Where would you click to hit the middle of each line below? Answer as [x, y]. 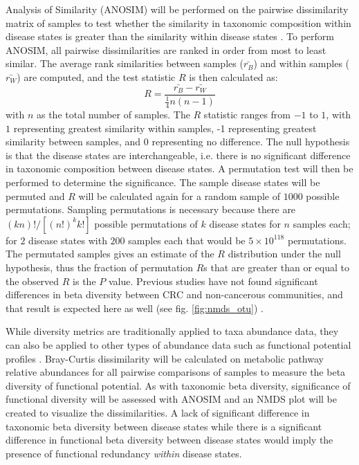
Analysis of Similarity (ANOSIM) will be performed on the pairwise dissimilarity [177, 9]
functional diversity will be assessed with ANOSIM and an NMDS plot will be [171, 399]
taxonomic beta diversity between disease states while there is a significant [164, 426]
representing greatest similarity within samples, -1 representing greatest [165, 128]
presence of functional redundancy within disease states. [124, 453]
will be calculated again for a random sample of [179, 195]
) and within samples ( [302, 63]
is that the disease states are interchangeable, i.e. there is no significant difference [178, 155]
